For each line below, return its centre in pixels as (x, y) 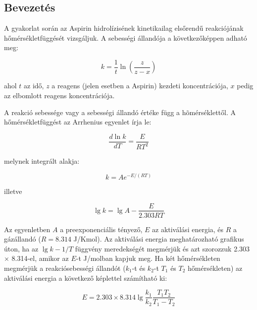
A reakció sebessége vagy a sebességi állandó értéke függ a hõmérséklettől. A (120, 112)
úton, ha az (21, 248)
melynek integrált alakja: (42, 161)
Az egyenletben (27, 229)
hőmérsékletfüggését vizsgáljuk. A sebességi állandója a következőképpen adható (126, 37)
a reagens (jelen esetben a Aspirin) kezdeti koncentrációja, (140, 86)
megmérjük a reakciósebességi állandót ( (65, 268)
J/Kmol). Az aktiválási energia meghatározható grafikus (159, 239)
